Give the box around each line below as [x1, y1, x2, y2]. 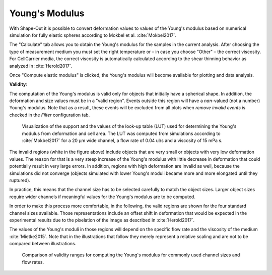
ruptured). [9, 177, 30, 183]
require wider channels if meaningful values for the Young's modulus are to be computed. [9, 194, 196, 200]
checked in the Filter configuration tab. [9, 112, 90, 118]
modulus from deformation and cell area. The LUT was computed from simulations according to [22, 130, 221, 136]
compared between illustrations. [9, 241, 77, 247]
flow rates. [22, 259, 44, 265]
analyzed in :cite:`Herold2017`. [9, 63, 73, 69]
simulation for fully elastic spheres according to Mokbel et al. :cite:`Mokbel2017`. [9, 32, 176, 38]
